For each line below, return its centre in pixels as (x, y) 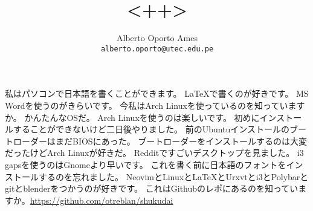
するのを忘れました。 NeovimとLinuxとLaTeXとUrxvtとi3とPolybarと (173, 176)
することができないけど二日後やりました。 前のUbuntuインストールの (151, 129)
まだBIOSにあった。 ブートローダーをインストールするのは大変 (181, 141)
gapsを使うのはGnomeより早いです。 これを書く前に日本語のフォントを (146, 164)
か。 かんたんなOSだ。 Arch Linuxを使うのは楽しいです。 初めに (132, 117)
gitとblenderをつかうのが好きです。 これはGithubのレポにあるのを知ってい (152, 188)
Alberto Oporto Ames (157, 38)
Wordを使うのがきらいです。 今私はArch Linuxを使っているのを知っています (155, 105)
